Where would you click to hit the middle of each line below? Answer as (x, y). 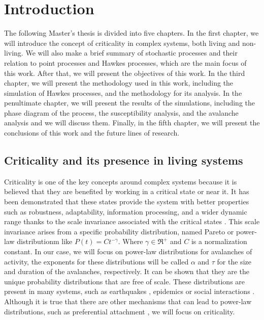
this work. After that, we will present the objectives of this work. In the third (125, 73)
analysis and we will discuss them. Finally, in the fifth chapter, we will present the (132, 123)
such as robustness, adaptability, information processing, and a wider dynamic (126, 211)
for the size (234, 261)
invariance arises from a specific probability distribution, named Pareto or (119, 231)
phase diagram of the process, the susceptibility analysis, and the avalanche (121, 112)
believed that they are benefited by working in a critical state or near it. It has (127, 191)
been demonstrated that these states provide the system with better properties (127, 202)
